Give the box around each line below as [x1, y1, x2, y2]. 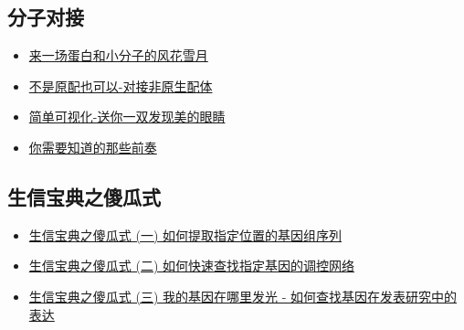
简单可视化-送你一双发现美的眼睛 [28, 107, 226, 126]
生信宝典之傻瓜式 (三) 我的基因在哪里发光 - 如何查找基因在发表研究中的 [28, 286, 457, 305]
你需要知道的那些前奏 [28, 137, 157, 156]
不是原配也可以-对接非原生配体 [28, 76, 213, 95]
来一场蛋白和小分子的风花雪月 [28, 46, 208, 65]
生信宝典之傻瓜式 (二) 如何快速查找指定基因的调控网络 [28, 256, 355, 275]
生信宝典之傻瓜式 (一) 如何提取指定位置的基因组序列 [28, 225, 343, 244]
